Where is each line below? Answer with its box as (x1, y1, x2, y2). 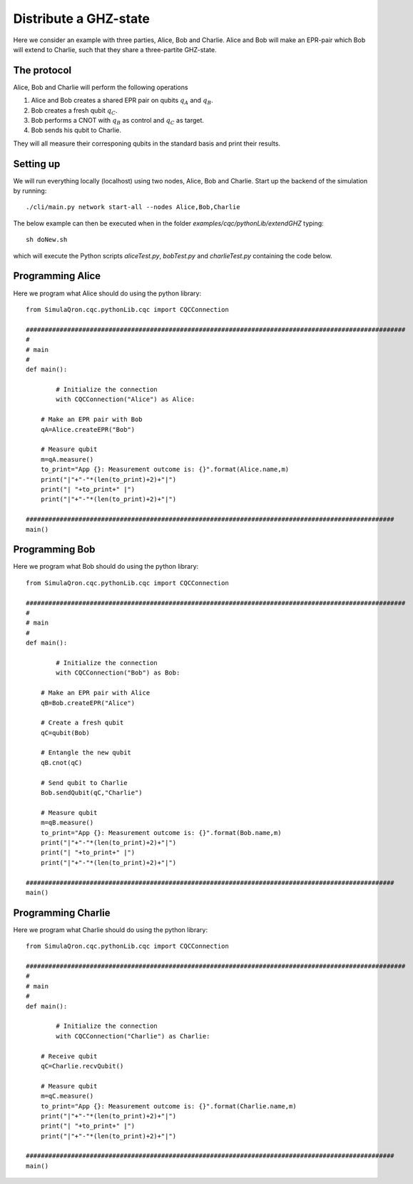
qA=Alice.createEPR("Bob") (40, 425, 136, 433)
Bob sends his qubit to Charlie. (31, 126, 121, 135)
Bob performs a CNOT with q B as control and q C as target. (31, 116, 205, 126)
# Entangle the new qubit (40, 749, 132, 757)
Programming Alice (13, 270, 101, 282)
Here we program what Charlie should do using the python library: (13, 925, 208, 934)
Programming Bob (13, 543, 96, 556)
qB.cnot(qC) (40, 759, 83, 766)
